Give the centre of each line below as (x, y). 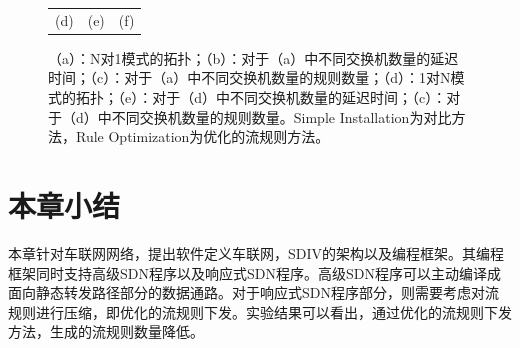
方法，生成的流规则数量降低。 (106, 331)
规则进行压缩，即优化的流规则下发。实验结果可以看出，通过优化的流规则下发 (260, 311)
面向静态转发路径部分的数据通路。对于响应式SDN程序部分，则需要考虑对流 (253, 292)
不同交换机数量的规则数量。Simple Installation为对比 (281, 116)
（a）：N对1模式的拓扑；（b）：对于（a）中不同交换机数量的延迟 (253, 57)
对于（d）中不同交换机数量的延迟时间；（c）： (299, 97)
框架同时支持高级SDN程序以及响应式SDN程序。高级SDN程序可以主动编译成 (254, 272)
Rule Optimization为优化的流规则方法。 (202, 136)
